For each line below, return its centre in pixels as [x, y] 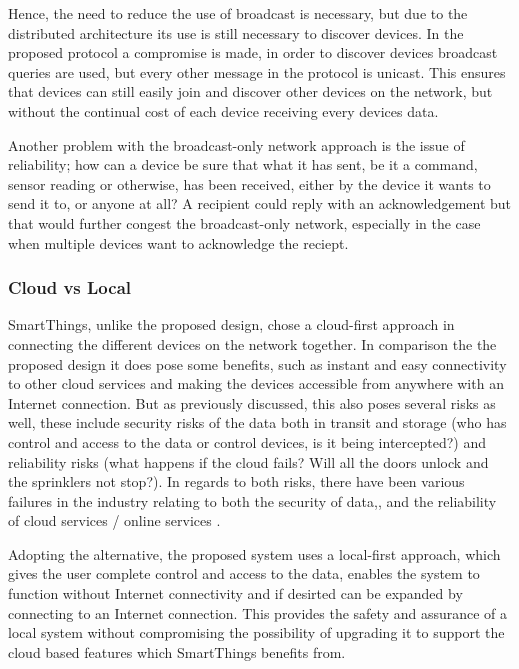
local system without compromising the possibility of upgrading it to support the [256, 632]
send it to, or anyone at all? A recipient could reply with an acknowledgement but [260, 203]
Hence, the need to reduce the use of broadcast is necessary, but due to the [238, 13]
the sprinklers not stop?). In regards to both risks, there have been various [236, 481]
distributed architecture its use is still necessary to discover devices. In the [236, 32]
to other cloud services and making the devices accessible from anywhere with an [256, 383]
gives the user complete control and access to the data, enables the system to [244, 573]
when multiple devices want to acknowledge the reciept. [178, 242]
